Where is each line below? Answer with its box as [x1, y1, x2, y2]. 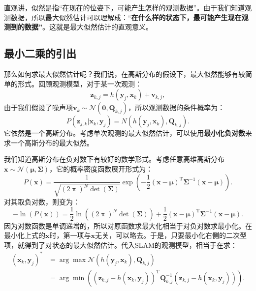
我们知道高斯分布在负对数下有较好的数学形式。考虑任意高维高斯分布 [4, 154, 224, 164]
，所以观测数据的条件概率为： [128, 102, 225, 113]
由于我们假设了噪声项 [4, 102, 73, 113]
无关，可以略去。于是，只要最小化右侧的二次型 [95, 230, 247, 240]
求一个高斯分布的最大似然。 [4, 137, 94, 147]
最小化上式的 [4, 230, 45, 240]
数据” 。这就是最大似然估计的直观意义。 [24, 22, 153, 32]
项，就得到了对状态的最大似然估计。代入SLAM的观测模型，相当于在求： [4, 239, 237, 250]
